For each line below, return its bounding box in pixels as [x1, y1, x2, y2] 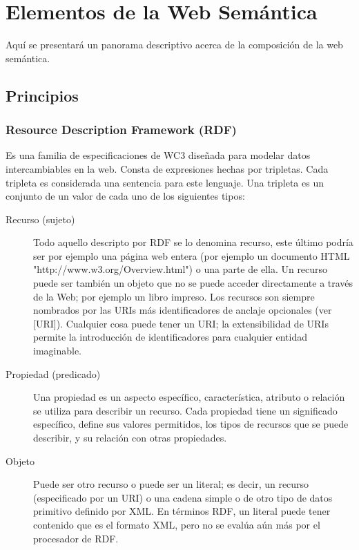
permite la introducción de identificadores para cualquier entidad [33, 330, 307, 344]
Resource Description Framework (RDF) [6, 121, 237, 138]
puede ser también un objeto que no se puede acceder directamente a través [33, 276, 353, 290]
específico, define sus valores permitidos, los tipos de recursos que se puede [33, 417, 349, 431]
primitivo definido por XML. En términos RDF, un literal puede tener [33, 504, 331, 518]
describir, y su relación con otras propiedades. [33, 430, 227, 444]
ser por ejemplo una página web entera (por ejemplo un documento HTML [33, 248, 350, 263]
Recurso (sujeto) [6, 211, 75, 226]
